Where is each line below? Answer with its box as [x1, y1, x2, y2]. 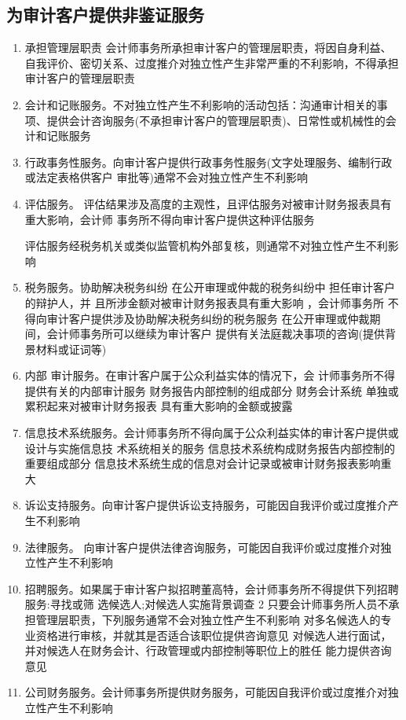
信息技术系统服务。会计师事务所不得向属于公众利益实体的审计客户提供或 [24, 424, 399, 441]
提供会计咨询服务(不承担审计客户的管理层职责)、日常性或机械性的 [46, 112, 386, 128]
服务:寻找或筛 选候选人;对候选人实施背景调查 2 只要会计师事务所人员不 [24, 596, 389, 612]
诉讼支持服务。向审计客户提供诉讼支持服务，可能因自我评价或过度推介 [24, 497, 388, 513]
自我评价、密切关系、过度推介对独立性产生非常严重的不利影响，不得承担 [24, 54, 399, 71]
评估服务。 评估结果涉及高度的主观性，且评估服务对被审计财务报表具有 [24, 195, 392, 211]
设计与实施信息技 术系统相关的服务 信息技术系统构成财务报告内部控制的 [24, 439, 396, 456]
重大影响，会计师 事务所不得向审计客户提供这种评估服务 [24, 211, 315, 227]
